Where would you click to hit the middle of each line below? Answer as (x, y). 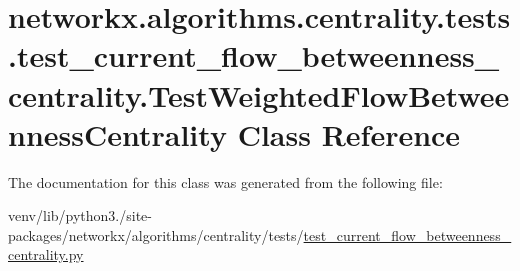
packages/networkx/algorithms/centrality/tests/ (156, 234)
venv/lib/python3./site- (80, 215)
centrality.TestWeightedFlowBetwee (259, 94)
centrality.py (46, 254)
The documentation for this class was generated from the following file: (225, 181)
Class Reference (349, 133)
